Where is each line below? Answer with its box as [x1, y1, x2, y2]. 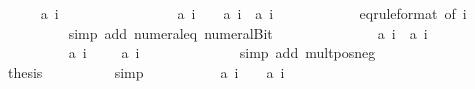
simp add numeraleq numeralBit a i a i [68, 22, 428, 43]
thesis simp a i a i [7, 61, 285, 82]
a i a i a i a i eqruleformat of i [40, 3, 467, 23]
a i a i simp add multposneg [68, 42, 376, 63]
